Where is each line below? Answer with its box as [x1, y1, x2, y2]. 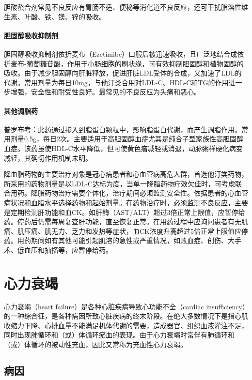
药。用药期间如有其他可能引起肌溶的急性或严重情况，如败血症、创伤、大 [4, 235, 235, 245]
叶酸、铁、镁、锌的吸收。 [24, 11, 106, 21]
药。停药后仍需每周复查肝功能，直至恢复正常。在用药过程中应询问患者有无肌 [4, 216, 248, 227]
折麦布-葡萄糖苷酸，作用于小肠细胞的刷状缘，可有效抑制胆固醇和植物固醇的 [4, 58, 244, 68]
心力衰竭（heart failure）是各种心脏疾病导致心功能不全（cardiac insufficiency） [4, 301, 246, 311]
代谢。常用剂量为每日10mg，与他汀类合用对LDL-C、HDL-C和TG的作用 [4, 77, 229, 87]
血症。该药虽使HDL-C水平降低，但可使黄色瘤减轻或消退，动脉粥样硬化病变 [4, 143, 243, 153]
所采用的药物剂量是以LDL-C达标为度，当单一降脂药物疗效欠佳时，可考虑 [4, 178, 235, 188]
